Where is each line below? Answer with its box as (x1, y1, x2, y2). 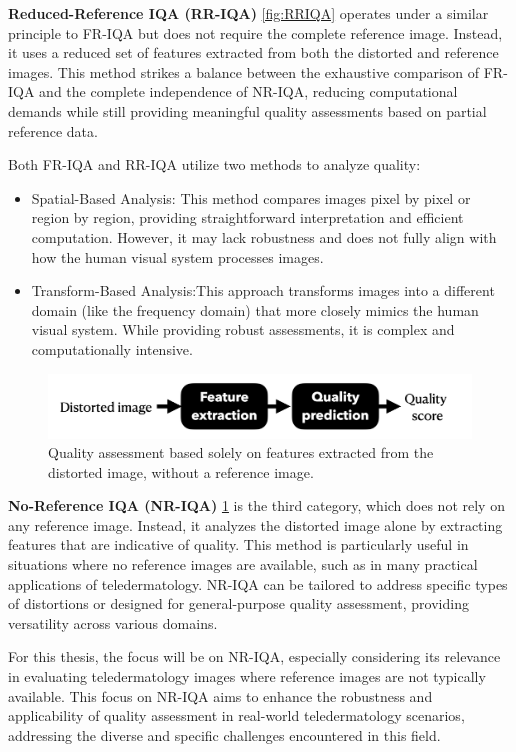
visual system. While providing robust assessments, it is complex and (31, 319, 455, 340)
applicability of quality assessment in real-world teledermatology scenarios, (8, 705, 465, 726)
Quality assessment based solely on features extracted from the (48, 442, 434, 463)
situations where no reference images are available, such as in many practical (8, 554, 478, 575)
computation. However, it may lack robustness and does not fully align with (31, 226, 497, 247)
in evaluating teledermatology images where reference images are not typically (8, 666, 486, 687)
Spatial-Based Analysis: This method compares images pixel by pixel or (31, 187, 471, 208)
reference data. (8, 120, 98, 141)
